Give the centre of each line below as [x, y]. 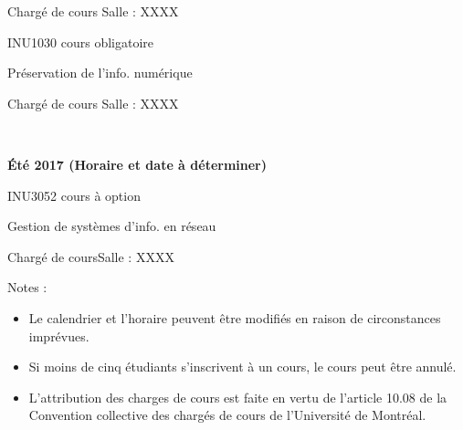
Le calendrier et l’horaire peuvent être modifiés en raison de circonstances [235, 317]
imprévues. [59, 336]
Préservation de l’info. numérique [100, 73]
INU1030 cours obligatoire [80, 42]
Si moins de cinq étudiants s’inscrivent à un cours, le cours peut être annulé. [242, 367]
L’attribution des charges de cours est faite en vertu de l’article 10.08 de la [238, 397]
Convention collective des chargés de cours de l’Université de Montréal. [227, 415]
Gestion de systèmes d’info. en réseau [112, 226]
